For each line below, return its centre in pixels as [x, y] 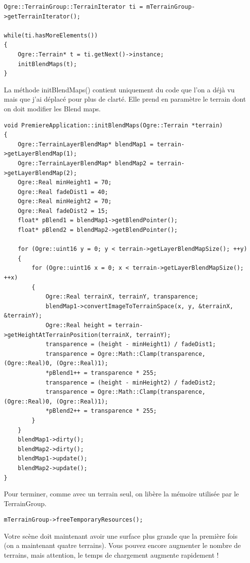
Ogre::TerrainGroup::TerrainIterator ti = [74, 7]
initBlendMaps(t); [47, 64]
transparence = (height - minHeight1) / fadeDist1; [131, 344]
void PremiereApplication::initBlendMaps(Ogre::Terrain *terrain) [114, 125]
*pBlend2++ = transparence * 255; [101, 411]
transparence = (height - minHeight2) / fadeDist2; [131, 382]
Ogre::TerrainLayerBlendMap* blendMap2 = [85, 163]
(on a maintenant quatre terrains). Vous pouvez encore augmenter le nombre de [123, 545]
